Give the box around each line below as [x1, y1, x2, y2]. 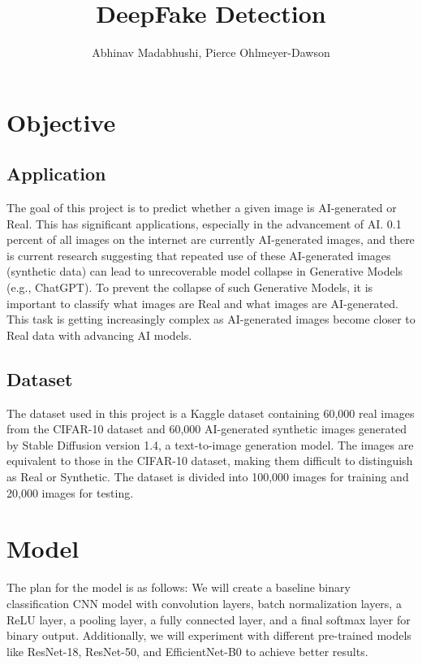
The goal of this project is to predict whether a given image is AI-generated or [6, 199, 397, 216]
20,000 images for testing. [6, 484, 134, 501]
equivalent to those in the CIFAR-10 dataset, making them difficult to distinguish [6, 452, 413, 469]
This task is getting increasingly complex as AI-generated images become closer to [6, 311, 416, 328]
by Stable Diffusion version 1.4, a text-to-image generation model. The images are [6, 436, 414, 453]
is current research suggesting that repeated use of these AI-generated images [6, 246, 391, 263]
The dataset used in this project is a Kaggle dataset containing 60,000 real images [6, 404, 415, 421]
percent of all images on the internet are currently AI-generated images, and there [6, 231, 415, 248]
